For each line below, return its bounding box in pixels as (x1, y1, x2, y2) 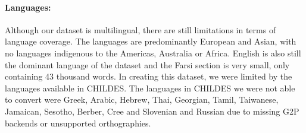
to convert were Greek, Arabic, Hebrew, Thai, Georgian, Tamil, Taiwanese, (5, 93, 279, 106)
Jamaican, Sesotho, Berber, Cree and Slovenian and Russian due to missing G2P (5, 104, 299, 117)
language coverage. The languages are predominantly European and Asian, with (5, 35, 296, 47)
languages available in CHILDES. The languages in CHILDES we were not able (5, 81, 295, 94)
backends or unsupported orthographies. (5, 116, 151, 129)
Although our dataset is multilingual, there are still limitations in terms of (5, 23, 276, 36)
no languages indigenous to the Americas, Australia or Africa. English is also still (5, 46, 301, 59)
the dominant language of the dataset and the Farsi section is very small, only (5, 58, 290, 71)
